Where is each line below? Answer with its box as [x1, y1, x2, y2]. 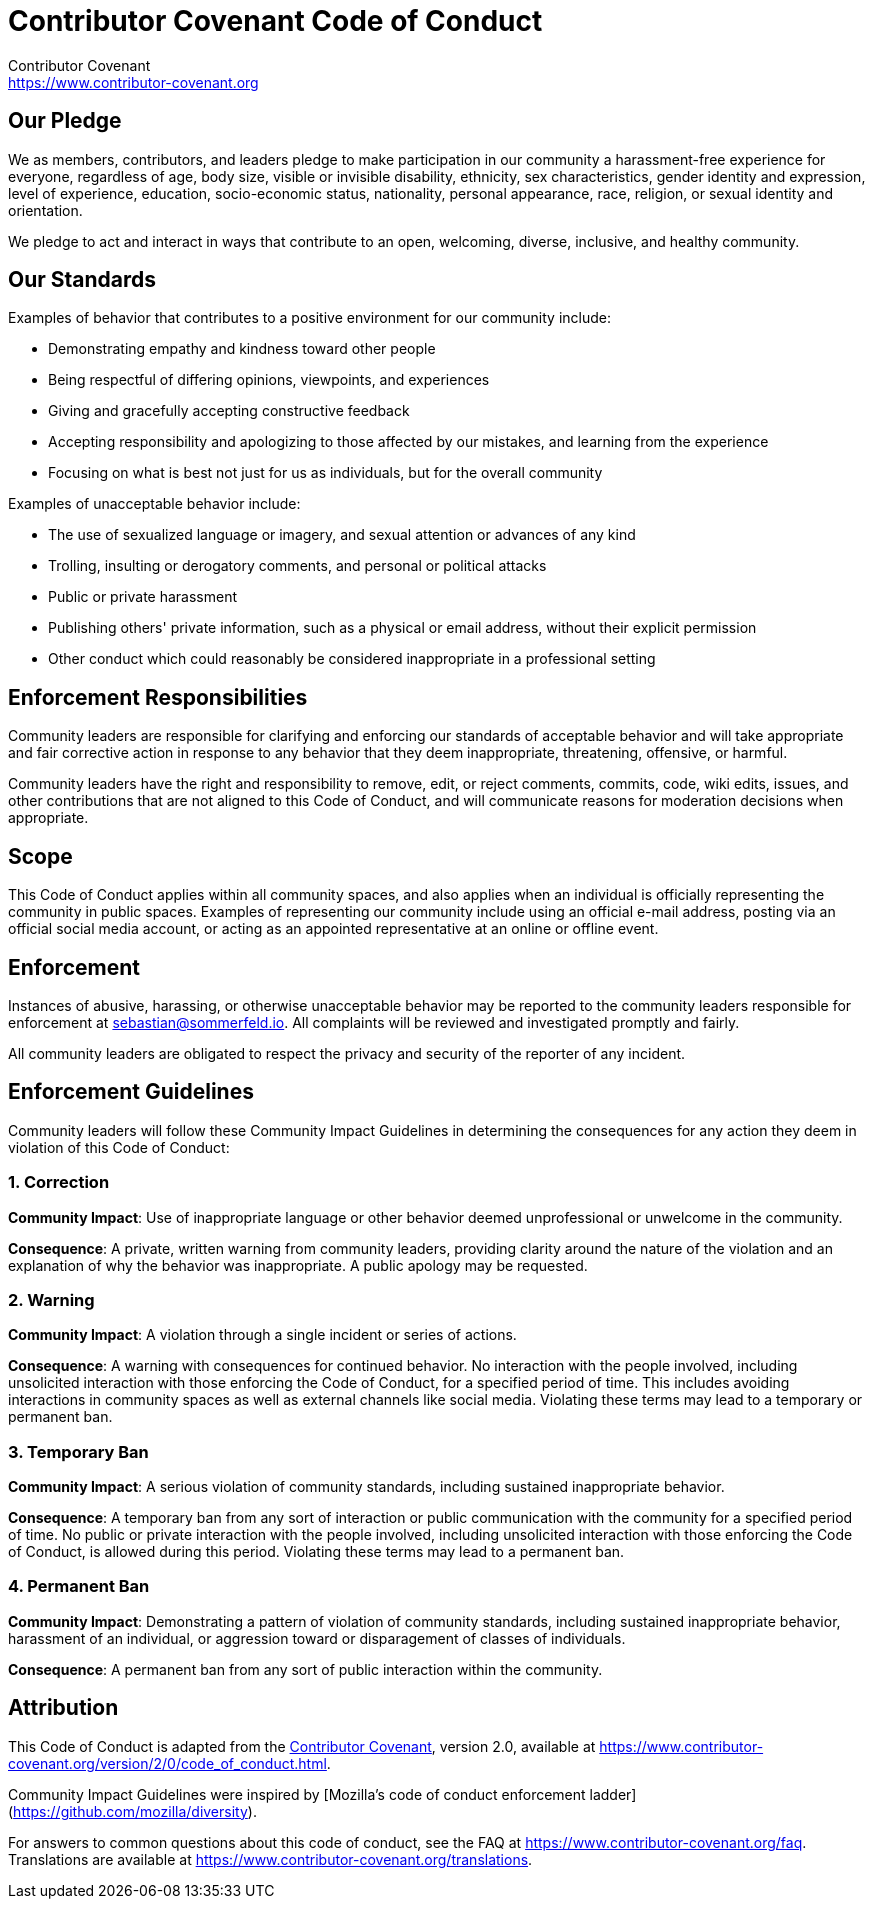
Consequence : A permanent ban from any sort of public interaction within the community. [8, 1660, 603, 1678]
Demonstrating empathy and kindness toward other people [48, 340, 436, 358]
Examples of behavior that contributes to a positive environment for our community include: [8, 309, 612, 327]
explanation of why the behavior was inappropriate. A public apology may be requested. [8, 1256, 588, 1274]
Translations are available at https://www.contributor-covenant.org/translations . [8, 1850, 533, 1868]
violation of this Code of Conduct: [8, 1138, 230, 1156]
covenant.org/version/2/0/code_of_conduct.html [8, 1754, 327, 1772]
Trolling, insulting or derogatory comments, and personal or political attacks [48, 557, 547, 575]
